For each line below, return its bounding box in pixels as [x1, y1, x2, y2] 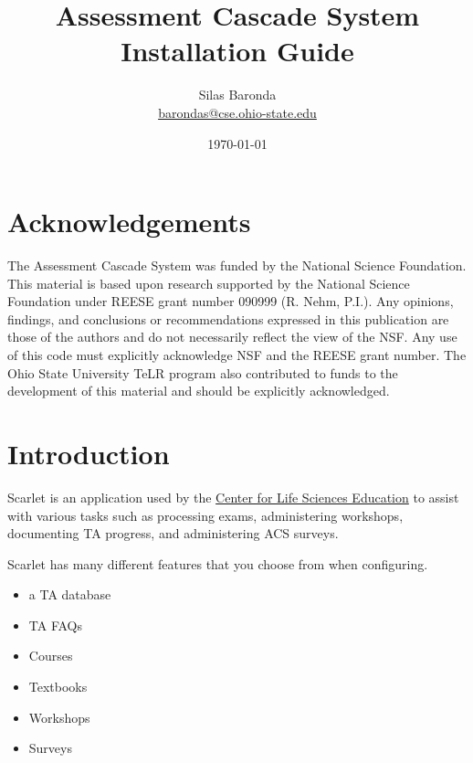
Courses [28, 646, 73, 665]
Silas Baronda [198, 85, 277, 104]
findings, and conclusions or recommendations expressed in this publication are [7, 309, 449, 328]
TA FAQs [28, 615, 83, 634]
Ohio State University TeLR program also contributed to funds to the [7, 363, 398, 382]
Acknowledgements [7, 203, 251, 240]
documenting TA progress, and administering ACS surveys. [7, 524, 339, 543]
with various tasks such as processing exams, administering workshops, [7, 505, 404, 525]
